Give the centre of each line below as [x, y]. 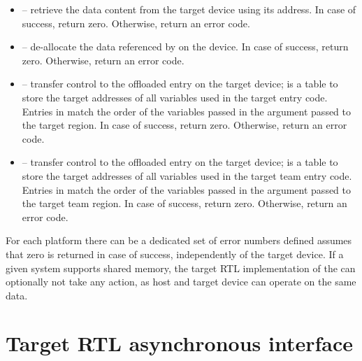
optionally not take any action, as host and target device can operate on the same [181, 282]
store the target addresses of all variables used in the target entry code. [175, 97]
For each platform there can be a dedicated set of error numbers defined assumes [179, 240]
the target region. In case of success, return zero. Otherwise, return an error [184, 125]
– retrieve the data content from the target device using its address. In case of [189, 9]
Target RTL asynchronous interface [179, 343]
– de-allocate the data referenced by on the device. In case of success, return [185, 47]
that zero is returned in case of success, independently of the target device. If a [175, 254]
